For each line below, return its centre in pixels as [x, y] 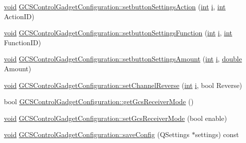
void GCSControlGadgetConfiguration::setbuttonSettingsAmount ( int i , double [123, 59]
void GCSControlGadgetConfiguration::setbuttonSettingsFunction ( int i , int [118, 33]
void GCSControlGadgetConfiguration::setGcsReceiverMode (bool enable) [116, 118]
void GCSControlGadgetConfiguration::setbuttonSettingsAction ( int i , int [115, 6]
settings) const [217, 134]
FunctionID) [23, 42]
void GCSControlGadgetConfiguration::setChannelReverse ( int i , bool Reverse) [123, 85]
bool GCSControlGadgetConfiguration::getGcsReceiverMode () [99, 101]
